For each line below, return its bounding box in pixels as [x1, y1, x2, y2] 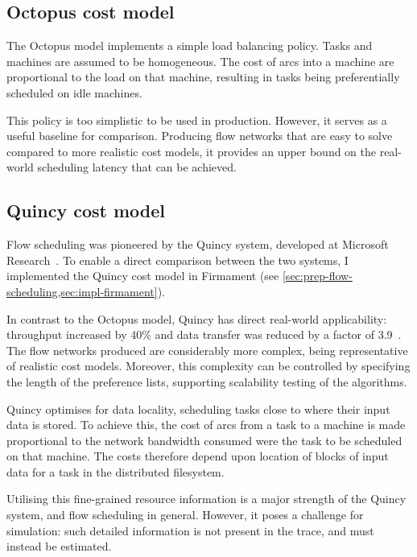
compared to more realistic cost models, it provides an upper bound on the [6, 142, 377, 159]
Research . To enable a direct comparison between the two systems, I [6, 251, 349, 268]
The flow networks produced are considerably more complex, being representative [6, 341, 408, 358]
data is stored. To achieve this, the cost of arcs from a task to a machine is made [6, 416, 406, 433]
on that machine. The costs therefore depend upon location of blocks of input [6, 448, 389, 464]
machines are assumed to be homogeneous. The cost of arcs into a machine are [6, 52, 394, 69]
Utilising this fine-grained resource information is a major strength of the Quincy [6, 490, 407, 507]
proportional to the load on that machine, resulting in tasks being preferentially [6, 68, 400, 85]
